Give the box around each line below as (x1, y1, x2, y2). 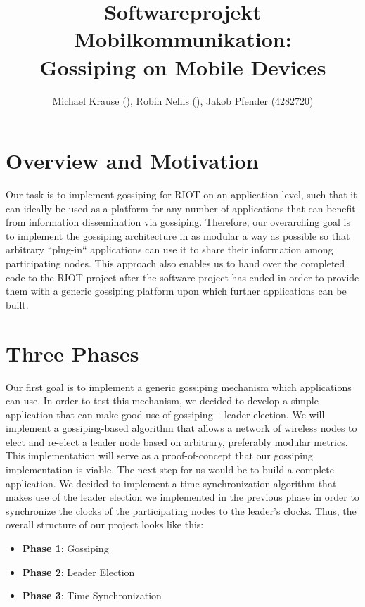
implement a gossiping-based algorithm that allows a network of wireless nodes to (6, 421, 357, 435)
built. (6, 297, 29, 312)
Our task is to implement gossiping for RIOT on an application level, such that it (6, 187, 357, 202)
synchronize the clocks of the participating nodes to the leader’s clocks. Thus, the (6, 503, 357, 518)
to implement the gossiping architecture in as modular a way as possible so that (6, 228, 350, 243)
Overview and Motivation (6, 146, 259, 175)
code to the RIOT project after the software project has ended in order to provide (6, 269, 359, 284)
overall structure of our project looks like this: (6, 517, 204, 532)
